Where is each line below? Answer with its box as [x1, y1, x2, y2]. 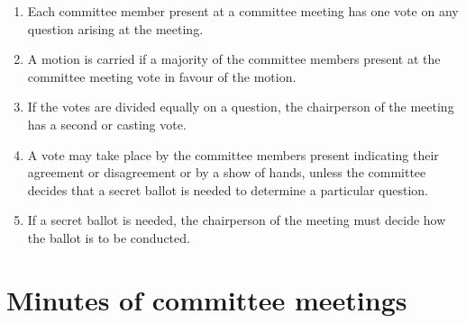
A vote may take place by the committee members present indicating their [27, 145, 439, 164]
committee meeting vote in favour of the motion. [27, 67, 297, 85]
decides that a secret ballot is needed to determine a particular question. [27, 180, 428, 199]
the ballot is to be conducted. [27, 228, 190, 247]
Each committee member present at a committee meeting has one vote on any [27, 2, 459, 20]
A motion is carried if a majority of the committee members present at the [27, 49, 441, 68]
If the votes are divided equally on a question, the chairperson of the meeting [27, 97, 454, 116]
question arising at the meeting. [27, 19, 204, 38]
